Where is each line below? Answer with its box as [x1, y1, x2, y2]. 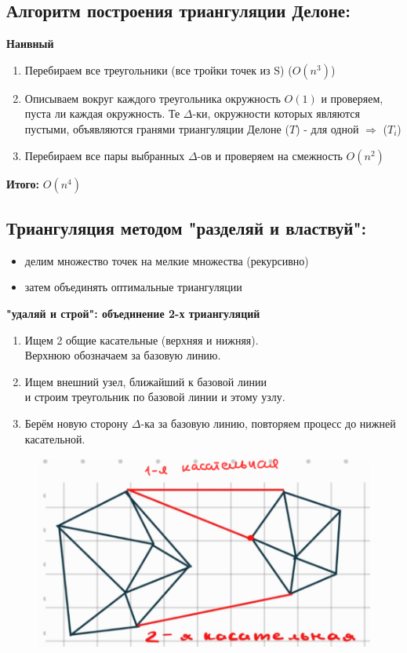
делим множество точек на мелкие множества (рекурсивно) [24, 252, 309, 268]
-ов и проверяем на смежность [197, 147, 343, 163]
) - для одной [296, 120, 359, 137]
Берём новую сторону [24, 414, 129, 431]
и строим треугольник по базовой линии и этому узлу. [24, 389, 285, 405]
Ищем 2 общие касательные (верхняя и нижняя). [24, 331, 259, 348]
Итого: [6, 175, 40, 192]
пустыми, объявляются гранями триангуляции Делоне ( [24, 120, 289, 137]
